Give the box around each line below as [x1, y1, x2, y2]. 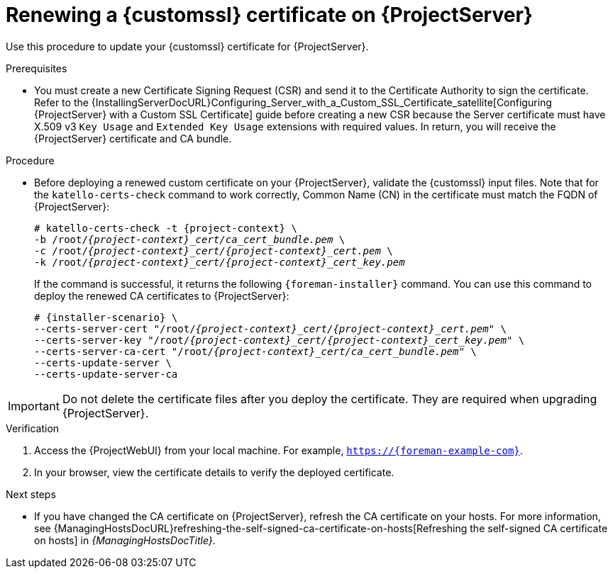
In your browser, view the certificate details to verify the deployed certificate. [34, 466, 394, 478]
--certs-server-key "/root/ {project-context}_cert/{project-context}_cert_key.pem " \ [34, 334, 525, 346]
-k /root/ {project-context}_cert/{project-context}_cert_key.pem [34, 256, 405, 268]
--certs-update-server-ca [34, 368, 178, 380]
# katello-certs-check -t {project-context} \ [34, 222, 297, 234]
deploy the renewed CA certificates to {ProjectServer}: [34, 289, 289, 302]
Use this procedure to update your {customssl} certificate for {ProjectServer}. [6, 40, 369, 52]
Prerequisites [6, 62, 67, 74]
